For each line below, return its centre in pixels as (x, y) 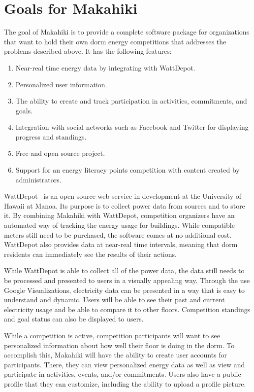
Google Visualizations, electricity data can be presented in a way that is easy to (124, 290)
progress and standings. (51, 136)
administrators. (38, 179)
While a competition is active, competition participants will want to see (112, 335)
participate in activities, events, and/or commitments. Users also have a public (123, 374)
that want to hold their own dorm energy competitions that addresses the (115, 41)
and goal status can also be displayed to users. (74, 319)
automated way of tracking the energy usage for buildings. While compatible (119, 225)
